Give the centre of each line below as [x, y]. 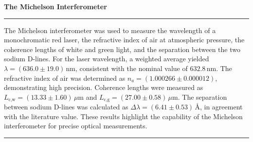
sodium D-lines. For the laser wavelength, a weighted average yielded [107, 59]
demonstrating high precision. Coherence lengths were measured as [104, 87]
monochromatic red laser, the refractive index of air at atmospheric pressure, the [124, 40]
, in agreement [221, 107]
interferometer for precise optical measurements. [76, 126]
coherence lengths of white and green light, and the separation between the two [122, 49]
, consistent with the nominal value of [132, 68]
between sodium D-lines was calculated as [66, 107]
